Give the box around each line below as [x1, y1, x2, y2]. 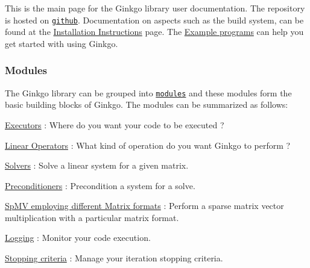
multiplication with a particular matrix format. [5, 211, 179, 223]
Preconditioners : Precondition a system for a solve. [5, 179, 195, 192]
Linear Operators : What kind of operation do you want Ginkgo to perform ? [5, 139, 291, 151]
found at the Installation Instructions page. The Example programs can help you [5, 25, 304, 38]
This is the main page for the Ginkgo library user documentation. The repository [5, 2, 305, 14]
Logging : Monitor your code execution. [5, 231, 151, 244]
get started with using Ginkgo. [5, 37, 118, 49]
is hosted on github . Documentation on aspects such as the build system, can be [5, 13, 304, 26]
